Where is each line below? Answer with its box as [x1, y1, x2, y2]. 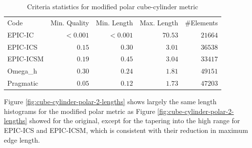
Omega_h [7, 66, 38, 76]
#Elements [185, 17, 218, 27]
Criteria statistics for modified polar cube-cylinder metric [27, 1, 198, 11]
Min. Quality [50, 17, 89, 27]
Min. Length [96, 17, 133, 27]
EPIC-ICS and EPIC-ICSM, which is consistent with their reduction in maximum [4, 125, 248, 135]
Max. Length [139, 17, 178, 27]
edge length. [4, 134, 40, 145]
